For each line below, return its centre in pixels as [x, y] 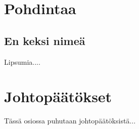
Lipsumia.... [22, 61]
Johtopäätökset [58, 96]
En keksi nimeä [45, 40]
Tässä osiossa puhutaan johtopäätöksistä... [70, 121]
